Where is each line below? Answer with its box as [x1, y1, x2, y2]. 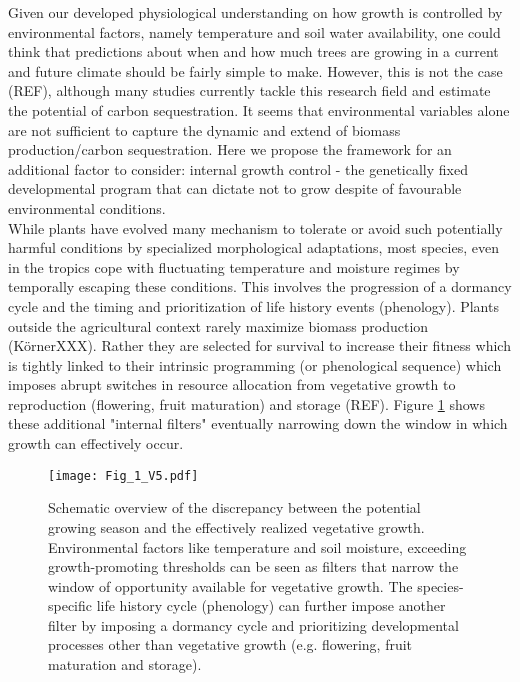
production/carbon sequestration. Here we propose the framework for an [8, 139, 452, 160]
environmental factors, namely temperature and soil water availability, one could [8, 21, 501, 42]
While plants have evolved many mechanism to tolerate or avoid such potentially [8, 217, 503, 238]
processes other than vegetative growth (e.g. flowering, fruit [48, 634, 413, 655]
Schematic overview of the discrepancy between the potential [48, 497, 421, 518]
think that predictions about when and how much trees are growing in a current [8, 41, 499, 62]
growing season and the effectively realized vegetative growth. [48, 516, 425, 537]
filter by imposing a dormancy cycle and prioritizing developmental [48, 614, 459, 635]
